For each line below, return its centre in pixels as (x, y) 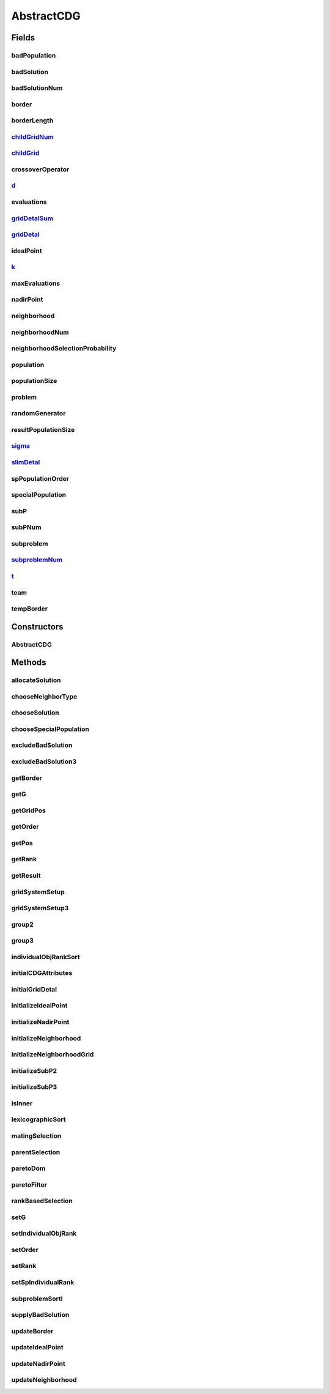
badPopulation (34, 55)
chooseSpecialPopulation (50, 729)
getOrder (25, 827)
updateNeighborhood (44, 1380)
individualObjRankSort (46, 957)
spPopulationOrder (40, 478)
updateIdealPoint (37, 1348)
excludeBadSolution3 (44, 762)
